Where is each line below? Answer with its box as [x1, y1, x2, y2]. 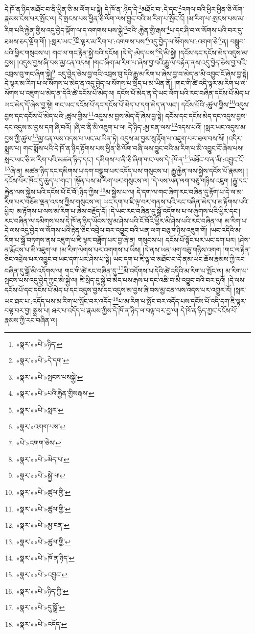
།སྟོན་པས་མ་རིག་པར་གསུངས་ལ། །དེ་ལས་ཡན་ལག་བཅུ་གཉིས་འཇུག [74, 175, 229, 185]
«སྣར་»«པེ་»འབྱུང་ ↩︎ [16, 569, 68, 579]
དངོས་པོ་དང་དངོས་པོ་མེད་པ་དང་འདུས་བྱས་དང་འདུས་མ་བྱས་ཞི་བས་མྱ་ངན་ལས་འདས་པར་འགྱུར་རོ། [4, 284, 232, 294]
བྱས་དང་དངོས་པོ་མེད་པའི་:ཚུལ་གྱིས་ [4, 110, 89, 121]
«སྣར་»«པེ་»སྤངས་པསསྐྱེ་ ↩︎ [16, 371, 83, 382]
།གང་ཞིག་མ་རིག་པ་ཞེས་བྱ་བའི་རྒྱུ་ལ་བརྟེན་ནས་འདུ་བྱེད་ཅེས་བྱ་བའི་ [93, 57, 247, 67]
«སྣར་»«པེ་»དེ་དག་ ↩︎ [16, 355, 69, 366]
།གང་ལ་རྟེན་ [223, 244, 251, 254]
